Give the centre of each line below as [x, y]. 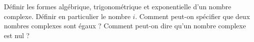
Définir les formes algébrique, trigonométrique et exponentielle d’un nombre [118, 6]
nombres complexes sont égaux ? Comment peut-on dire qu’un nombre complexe [125, 26]
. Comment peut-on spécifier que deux [192, 16]
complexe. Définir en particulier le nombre [67, 16]
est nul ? [17, 35]
